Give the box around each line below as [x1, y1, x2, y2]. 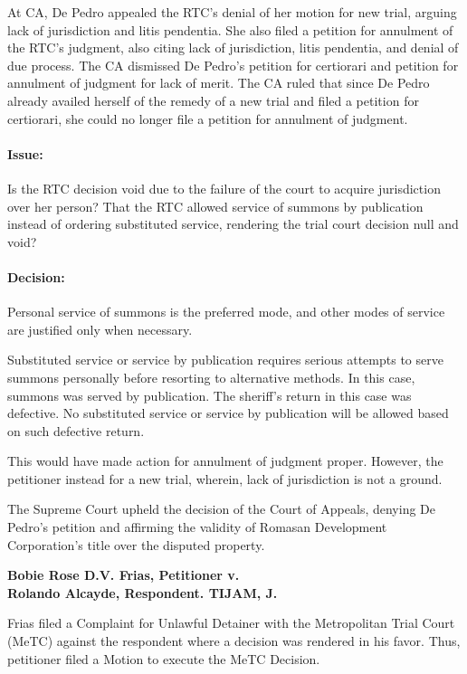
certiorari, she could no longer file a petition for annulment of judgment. [7, 109, 408, 128]
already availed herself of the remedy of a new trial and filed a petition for [7, 90, 419, 109]
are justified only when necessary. [7, 319, 193, 338]
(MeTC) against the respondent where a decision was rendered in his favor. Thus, [7, 631, 461, 650]
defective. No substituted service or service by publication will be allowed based [7, 403, 449, 422]
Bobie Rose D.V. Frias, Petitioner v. [7, 565, 240, 584]
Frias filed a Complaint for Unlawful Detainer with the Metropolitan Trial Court [7, 613, 455, 632]
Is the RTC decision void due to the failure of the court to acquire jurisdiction [7, 178, 441, 197]
